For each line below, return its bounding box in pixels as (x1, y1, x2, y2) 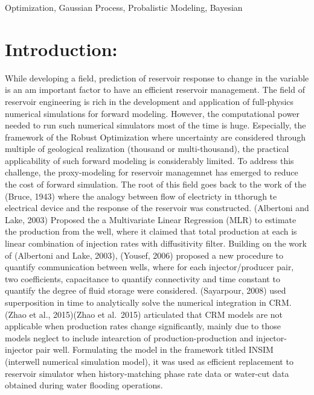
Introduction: (5, 36, 118, 61)
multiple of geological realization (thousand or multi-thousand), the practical (5, 142, 289, 155)
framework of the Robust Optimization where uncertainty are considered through (5, 130, 306, 143)
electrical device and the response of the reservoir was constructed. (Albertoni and (5, 201, 309, 214)
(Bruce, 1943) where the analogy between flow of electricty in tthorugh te (5, 189, 277, 202)
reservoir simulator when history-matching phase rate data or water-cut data (5, 367, 289, 379)
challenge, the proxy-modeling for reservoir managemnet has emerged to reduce (5, 166, 298, 179)
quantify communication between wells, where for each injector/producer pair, (5, 261, 294, 273)
